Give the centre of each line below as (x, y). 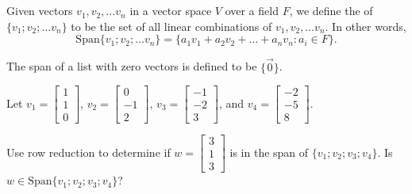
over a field (252, 11)
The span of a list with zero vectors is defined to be (132, 66)
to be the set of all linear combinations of (171, 26)
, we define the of (331, 11)
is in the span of (269, 152)
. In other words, (366, 26)
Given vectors (40, 11)
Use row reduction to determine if (89, 152)
